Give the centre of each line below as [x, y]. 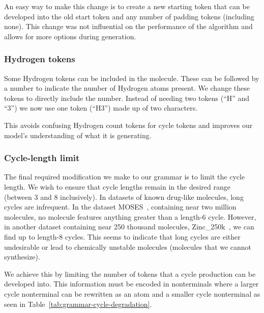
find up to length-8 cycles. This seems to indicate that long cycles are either [122, 236]
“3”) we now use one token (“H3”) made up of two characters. [101, 108]
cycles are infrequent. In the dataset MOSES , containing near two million [120, 207]
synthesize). [22, 257]
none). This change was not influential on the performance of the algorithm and [128, 26]
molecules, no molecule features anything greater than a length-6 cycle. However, [130, 216]
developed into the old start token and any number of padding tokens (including [129, 16]
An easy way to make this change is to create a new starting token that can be [127, 6]
